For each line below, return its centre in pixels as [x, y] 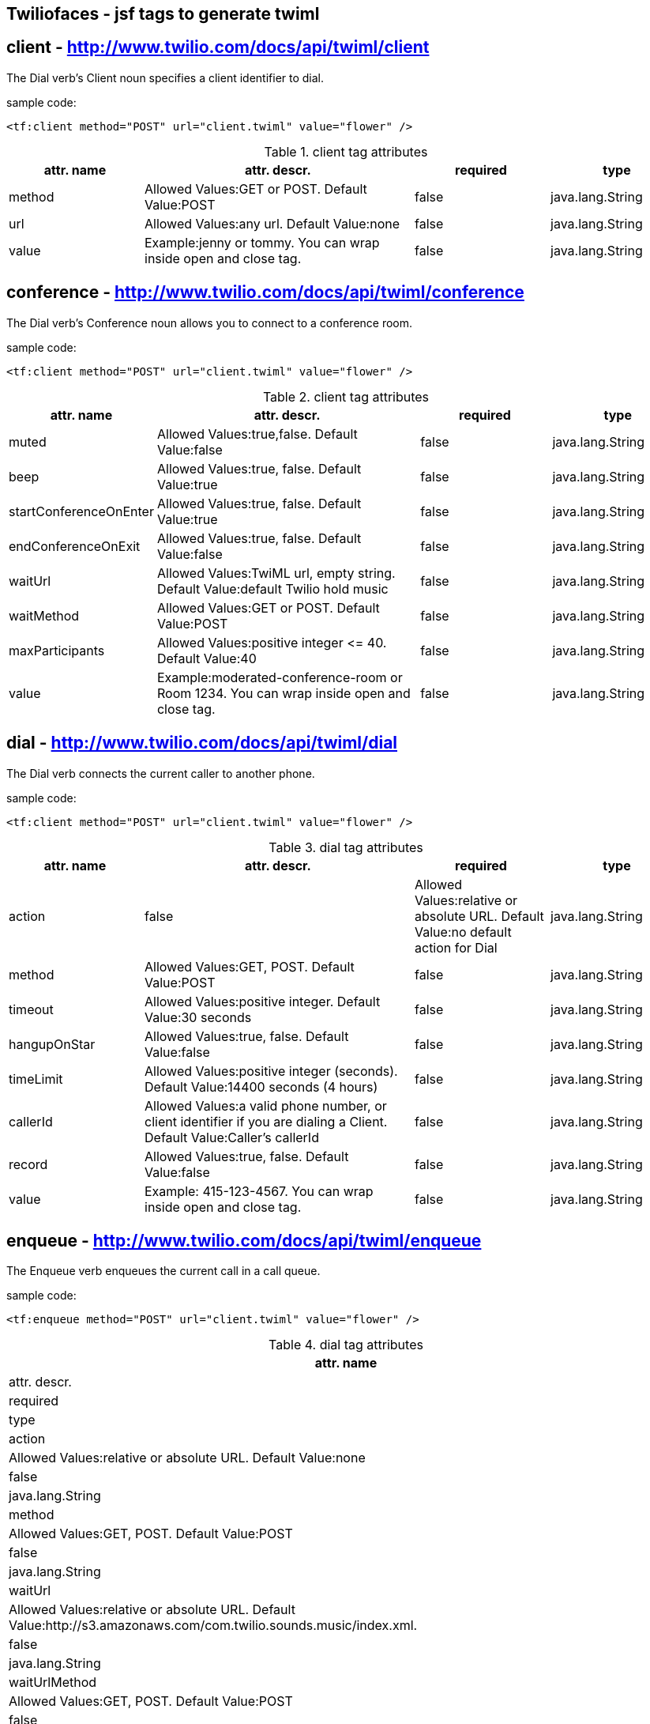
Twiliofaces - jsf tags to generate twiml [163, 14]
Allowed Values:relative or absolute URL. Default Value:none [187, 1458]
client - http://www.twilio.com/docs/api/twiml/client [218, 47]
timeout [31, 1009]
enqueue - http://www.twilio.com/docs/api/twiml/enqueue [244, 1240]
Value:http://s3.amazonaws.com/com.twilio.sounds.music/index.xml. [213, 1626]
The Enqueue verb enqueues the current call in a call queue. [163, 1271]
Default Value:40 [207, 658]
